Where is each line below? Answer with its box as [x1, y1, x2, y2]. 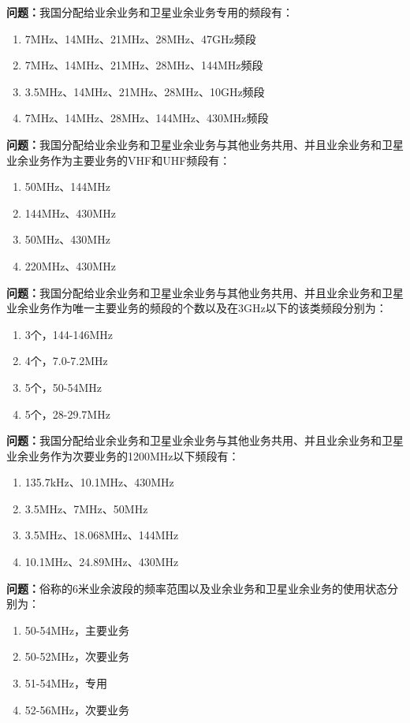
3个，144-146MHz [24, 326, 114, 342]
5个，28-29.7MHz [24, 405, 110, 422]
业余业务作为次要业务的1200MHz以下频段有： [6, 447, 240, 464]
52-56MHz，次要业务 [24, 701, 130, 717]
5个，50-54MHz [24, 378, 102, 395]
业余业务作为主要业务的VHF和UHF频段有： [6, 151, 231, 168]
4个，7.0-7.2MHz [24, 352, 108, 369]
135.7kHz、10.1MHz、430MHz [24, 474, 174, 490]
